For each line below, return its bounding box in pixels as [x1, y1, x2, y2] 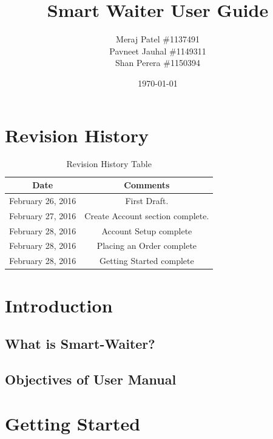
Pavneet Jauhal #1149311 [109, 44, 206, 57]
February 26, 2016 [9, 194, 76, 206]
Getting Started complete [99, 254, 194, 267]
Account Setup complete [101, 224, 192, 237]
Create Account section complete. [84, 209, 209, 222]
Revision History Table [66, 157, 152, 170]
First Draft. [125, 194, 169, 206]
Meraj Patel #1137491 [116, 33, 200, 45]
